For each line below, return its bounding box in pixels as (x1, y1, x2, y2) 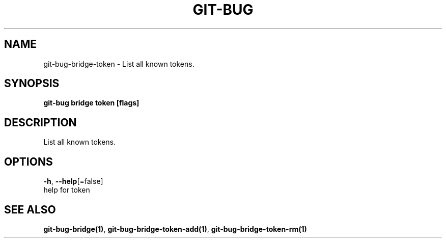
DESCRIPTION (4, 116, 77, 129)
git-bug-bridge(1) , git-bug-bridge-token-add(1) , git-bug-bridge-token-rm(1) (43, 224, 307, 233)
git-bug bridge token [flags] (43, 98, 140, 107)
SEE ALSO (4, 203, 56, 216)
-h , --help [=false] (43, 177, 103, 186)
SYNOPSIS (4, 77, 60, 90)
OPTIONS (4, 155, 53, 168)
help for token (43, 185, 90, 195)
